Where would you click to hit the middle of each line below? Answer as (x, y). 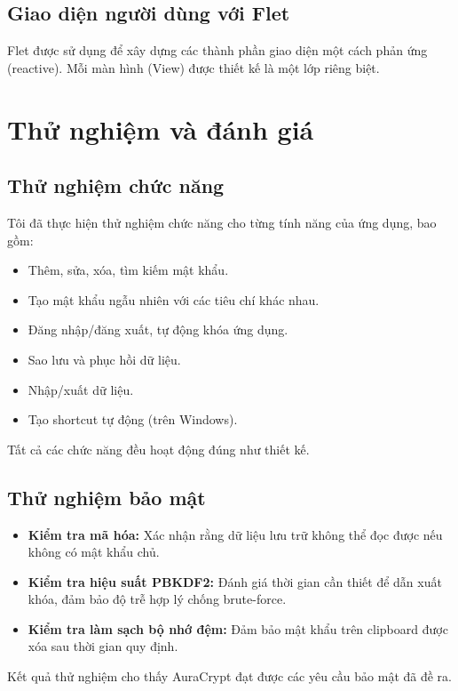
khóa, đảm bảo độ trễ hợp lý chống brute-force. (157, 599)
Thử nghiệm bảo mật (107, 497)
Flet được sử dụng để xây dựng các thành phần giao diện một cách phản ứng (217, 50)
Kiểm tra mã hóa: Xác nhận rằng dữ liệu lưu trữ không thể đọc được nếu (235, 534)
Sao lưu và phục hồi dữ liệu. (104, 359)
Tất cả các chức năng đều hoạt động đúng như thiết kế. (158, 449)
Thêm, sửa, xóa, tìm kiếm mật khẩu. (128, 270)
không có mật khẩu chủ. (94, 552)
